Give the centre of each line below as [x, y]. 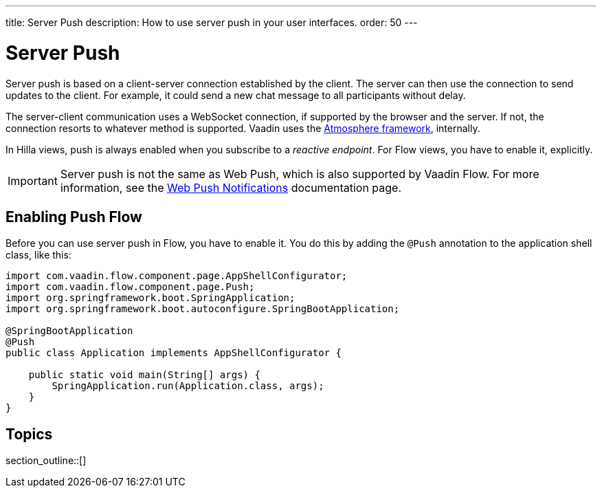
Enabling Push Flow [74, 217]
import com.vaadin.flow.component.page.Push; [130, 287]
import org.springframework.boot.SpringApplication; [150, 298]
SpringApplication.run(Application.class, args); [188, 386]
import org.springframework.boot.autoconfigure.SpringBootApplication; [203, 309]
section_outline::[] [46, 461]
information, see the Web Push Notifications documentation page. [231, 187]
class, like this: [38, 255]
